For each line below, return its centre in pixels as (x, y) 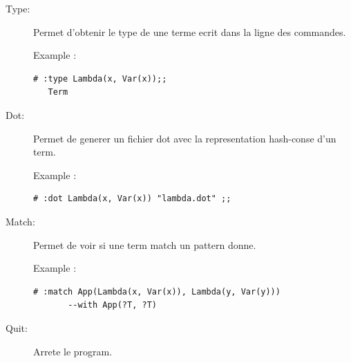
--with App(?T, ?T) (112, 305)
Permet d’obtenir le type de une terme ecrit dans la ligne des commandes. (190, 31)
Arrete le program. (73, 351)
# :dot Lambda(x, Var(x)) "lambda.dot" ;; (132, 199)
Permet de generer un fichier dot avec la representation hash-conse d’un (185, 138)
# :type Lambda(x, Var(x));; (100, 78)
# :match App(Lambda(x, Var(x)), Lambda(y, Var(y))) (157, 291)
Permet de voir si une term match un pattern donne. (145, 244)
